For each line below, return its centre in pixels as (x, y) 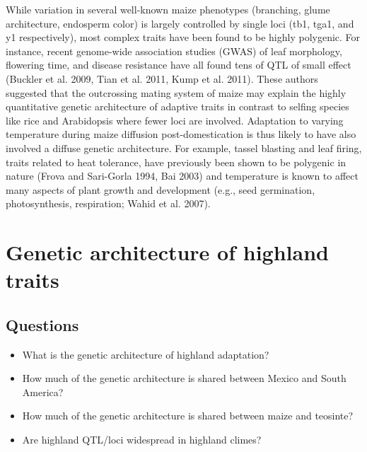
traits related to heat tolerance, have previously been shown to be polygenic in (176, 162)
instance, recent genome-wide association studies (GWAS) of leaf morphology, (174, 51)
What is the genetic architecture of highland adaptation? (146, 354)
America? (43, 392)
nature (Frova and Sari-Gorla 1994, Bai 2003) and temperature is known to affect (182, 176)
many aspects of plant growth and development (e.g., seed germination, (161, 189)
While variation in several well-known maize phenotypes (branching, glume (168, 9)
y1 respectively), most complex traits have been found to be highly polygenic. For (183, 37)
